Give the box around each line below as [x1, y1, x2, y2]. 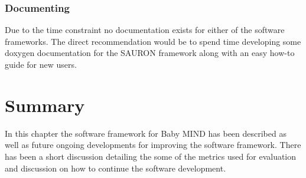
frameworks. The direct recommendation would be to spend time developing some [5, 35, 301, 47]
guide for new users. [5, 58, 77, 70]
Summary [5, 93, 85, 117]
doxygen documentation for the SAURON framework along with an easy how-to [5, 47, 295, 59]
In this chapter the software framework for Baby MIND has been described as [5, 127, 287, 139]
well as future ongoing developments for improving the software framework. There [5, 139, 301, 151]
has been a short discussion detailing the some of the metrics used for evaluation [5, 150, 297, 162]
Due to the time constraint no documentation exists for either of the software [5, 24, 285, 36]
